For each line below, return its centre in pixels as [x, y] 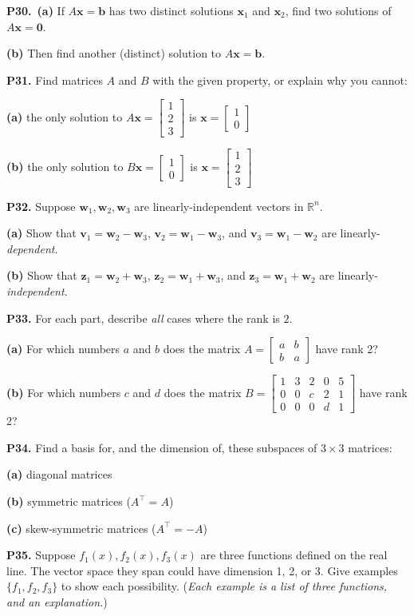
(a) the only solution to [65, 116]
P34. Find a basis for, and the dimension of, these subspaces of [162, 447]
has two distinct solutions [171, 10]
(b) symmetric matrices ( [69, 501]
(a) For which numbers [63, 349]
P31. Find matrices [55, 79]
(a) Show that [41, 233]
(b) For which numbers [64, 392]
